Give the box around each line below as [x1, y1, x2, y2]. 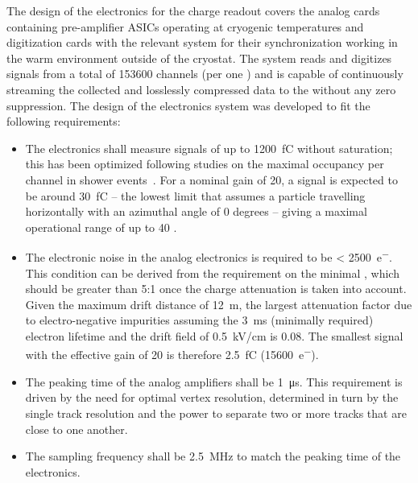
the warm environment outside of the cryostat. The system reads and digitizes [6, 49, 392, 66]
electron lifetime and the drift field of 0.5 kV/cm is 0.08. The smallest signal [25, 327, 404, 344]
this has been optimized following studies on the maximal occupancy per [25, 155, 384, 172]
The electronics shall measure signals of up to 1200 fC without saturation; [25, 139, 393, 156]
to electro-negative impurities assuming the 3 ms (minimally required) [25, 312, 374, 328]
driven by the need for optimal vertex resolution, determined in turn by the [25, 389, 399, 406]
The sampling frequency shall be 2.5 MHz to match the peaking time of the [25, 448, 401, 464]
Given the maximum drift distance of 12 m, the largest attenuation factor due [25, 295, 412, 312]
